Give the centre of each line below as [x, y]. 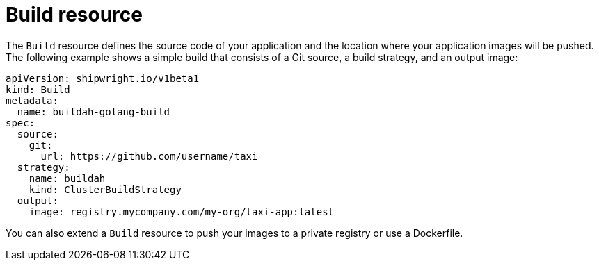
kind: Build [38, 89]
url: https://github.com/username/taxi [149, 156]
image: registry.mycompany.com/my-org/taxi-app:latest [182, 211]
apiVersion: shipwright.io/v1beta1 [103, 78]
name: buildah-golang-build [94, 111]
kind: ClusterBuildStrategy [105, 189]
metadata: [32, 100]
